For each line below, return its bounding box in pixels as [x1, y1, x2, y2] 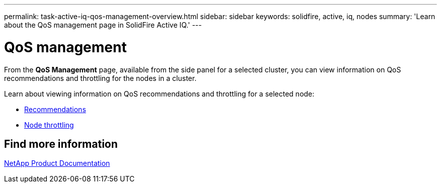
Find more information [4, 137, 118, 150]
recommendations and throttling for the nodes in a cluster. [4, 73, 197, 82]
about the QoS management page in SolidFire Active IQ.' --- [4, 21, 202, 29]
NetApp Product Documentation [4, 159, 110, 168]
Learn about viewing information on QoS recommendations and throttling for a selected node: [4, 89, 315, 98]
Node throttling [24, 120, 74, 129]
